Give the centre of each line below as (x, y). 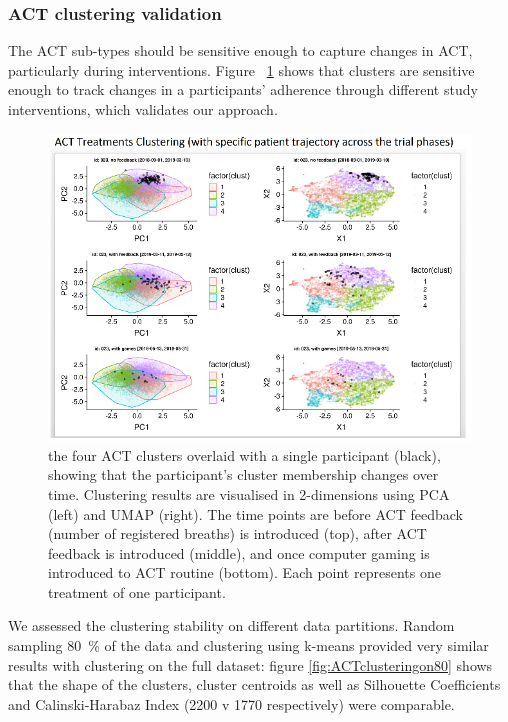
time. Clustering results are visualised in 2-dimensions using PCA (249, 493)
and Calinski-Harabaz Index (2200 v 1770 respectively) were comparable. (231, 703)
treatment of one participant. (137, 591)
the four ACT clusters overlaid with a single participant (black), (244, 454)
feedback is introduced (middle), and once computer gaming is (239, 552)
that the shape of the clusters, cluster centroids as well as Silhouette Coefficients (254, 684)
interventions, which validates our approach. (143, 109)
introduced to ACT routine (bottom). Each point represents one (244, 572)
